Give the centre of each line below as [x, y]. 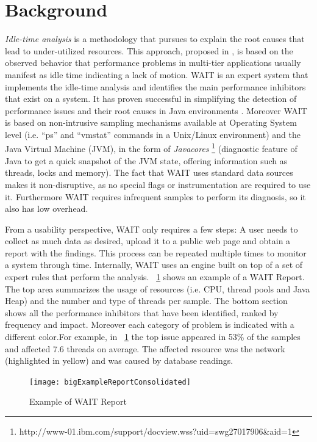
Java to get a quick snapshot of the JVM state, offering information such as [146, 160]
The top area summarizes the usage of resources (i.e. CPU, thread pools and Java [158, 288]
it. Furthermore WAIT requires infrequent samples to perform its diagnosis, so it [155, 196]
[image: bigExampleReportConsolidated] [110, 382]
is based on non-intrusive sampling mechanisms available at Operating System [151, 122]
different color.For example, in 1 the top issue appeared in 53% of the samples [153, 337]
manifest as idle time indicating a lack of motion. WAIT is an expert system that [157, 74]
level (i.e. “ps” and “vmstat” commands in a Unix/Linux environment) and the [153, 134]
